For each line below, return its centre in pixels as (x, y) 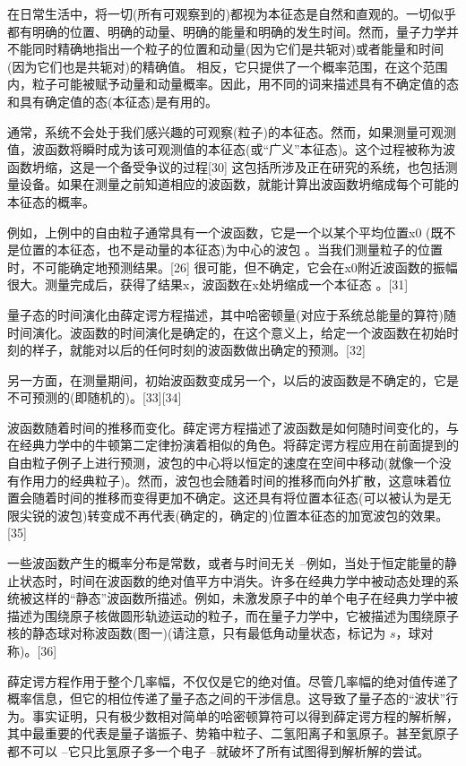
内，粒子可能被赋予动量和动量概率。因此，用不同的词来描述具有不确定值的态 (233, 84)
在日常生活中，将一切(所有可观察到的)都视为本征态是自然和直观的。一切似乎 (232, 13)
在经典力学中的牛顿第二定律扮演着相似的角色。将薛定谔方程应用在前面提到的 (233, 445)
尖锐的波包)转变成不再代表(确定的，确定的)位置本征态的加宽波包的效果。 (234, 515)
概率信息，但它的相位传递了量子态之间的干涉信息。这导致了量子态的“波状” (227, 698)
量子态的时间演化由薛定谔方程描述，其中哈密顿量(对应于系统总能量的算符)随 (232, 314)
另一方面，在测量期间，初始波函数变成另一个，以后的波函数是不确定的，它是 (233, 379)
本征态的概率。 (51, 201)
